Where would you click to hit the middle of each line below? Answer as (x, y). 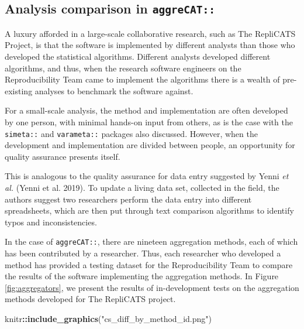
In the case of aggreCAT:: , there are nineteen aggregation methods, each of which (151, 241)
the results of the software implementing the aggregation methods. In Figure (142, 276)
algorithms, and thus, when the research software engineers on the (123, 68)
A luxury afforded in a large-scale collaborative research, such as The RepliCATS (150, 33)
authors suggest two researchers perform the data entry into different (128, 199)
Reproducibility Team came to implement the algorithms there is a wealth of (142, 79)
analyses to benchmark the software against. (114, 90)
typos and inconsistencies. (51, 222)
